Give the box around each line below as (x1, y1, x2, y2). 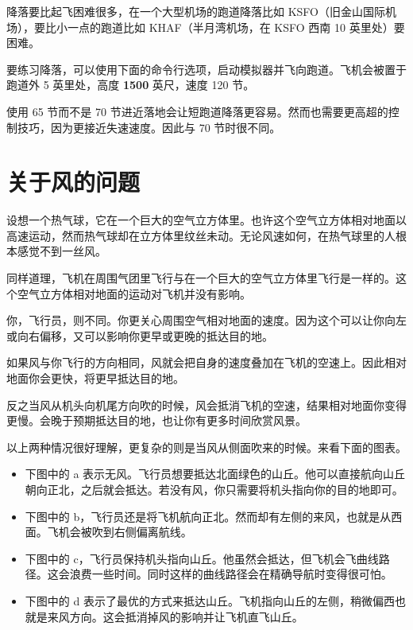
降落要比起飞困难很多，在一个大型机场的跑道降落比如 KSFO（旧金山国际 (6, 3, 385, 19)
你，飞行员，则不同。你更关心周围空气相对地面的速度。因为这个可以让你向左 (6, 312, 407, 329)
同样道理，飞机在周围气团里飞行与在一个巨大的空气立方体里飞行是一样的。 (6, 270, 396, 286)
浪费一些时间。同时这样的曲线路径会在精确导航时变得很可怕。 (69, 566, 392, 582)
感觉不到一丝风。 (17, 243, 106, 259)
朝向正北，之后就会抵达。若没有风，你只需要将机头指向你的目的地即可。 (25, 481, 403, 497)
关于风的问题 (6, 165, 141, 198)
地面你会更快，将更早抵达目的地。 (6, 370, 184, 387)
